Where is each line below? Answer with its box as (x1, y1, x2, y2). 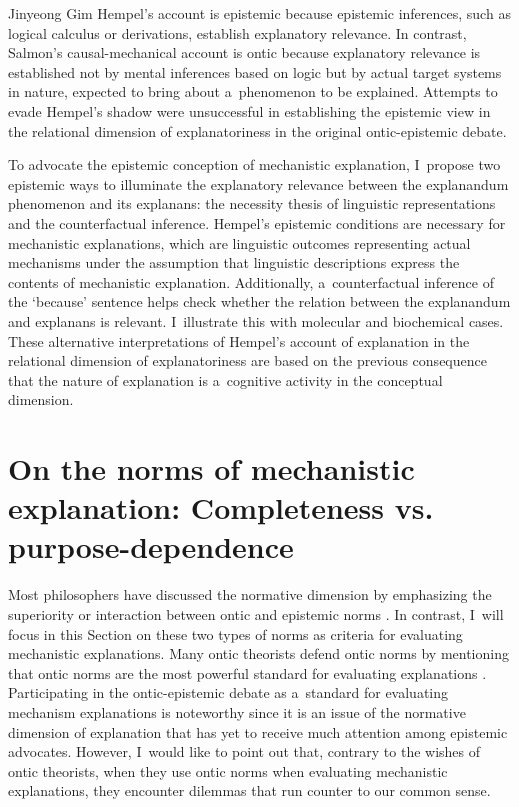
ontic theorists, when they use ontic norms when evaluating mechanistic (8, 760, 448, 781)
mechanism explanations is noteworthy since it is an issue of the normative (8, 701, 466, 722)
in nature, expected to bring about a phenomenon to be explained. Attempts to (8, 81, 498, 102)
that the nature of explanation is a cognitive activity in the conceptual (8, 369, 443, 390)
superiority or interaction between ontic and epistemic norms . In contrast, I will (8, 603, 504, 624)
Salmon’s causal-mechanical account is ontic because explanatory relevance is (8, 42, 481, 63)
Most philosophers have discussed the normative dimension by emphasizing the (8, 584, 492, 605)
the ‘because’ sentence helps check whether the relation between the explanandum (8, 291, 511, 312)
